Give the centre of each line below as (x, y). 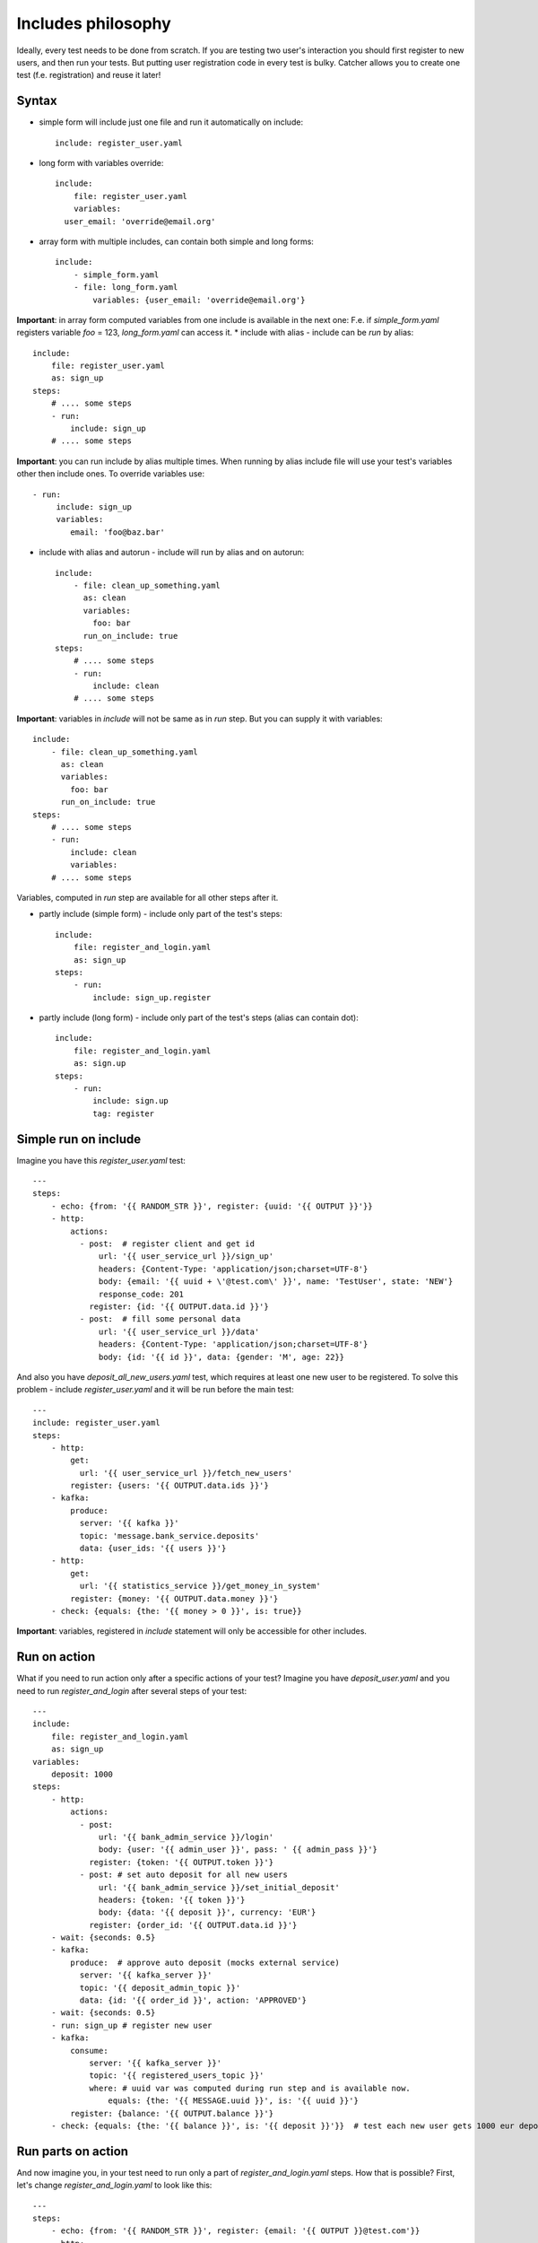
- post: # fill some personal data (160, 1319)
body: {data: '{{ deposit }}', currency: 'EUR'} (208, 1912)
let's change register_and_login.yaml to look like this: (114, 2186)
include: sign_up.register (152, 997)
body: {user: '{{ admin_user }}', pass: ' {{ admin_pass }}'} (239, 1850)
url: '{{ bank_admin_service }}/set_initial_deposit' (219, 1887)
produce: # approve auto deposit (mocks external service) (205, 1962)
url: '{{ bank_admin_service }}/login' (186, 1837)
